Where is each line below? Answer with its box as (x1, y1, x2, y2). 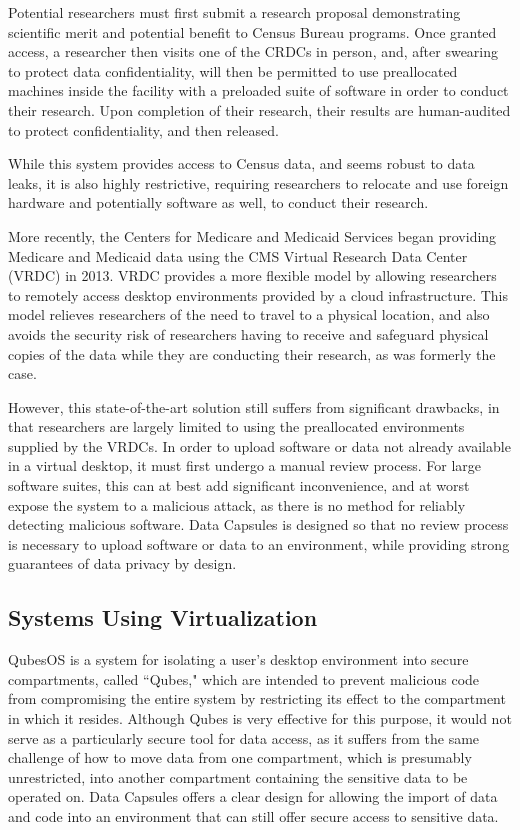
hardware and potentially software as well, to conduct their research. (8, 192, 429, 213)
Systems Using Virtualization (8, 602, 318, 633)
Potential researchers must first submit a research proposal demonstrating (8, 2, 461, 22)
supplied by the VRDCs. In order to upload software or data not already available (8, 435, 511, 456)
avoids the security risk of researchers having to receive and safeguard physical (8, 323, 489, 344)
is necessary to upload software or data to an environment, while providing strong (8, 533, 510, 554)
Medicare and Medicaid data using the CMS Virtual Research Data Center (8, 245, 468, 266)
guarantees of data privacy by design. (8, 553, 237, 574)
